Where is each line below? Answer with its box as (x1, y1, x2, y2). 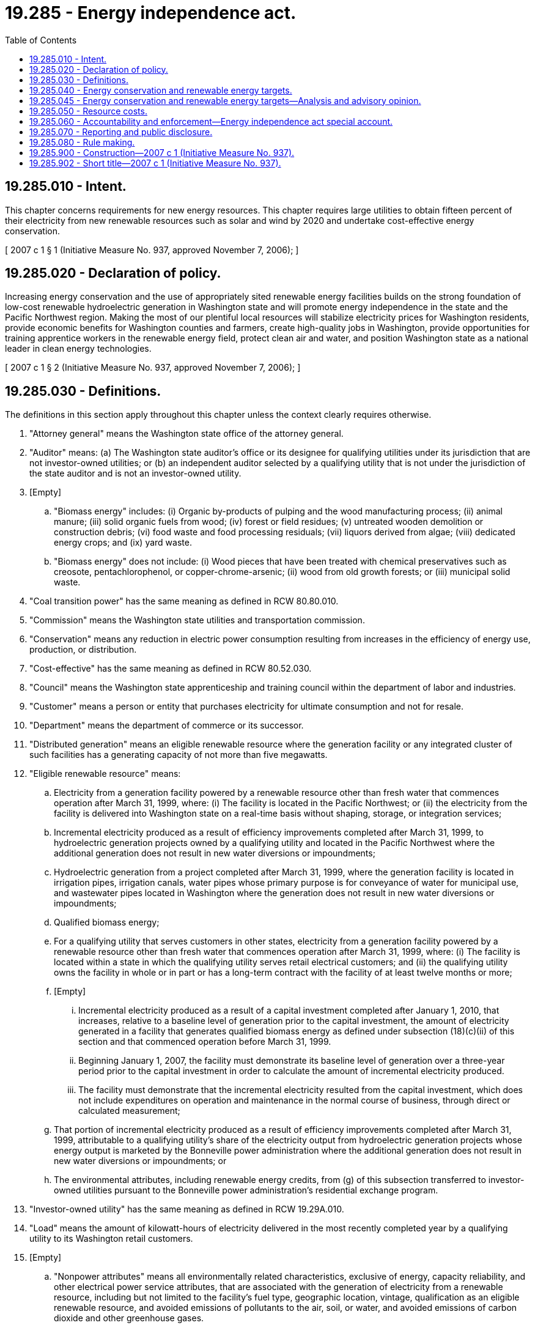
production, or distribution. (29, 644, 137, 655)
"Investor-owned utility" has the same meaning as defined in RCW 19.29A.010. (29, 1204, 344, 1215)
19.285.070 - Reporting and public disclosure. (29, 126, 213, 137)
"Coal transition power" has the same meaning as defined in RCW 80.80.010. (29, 596, 339, 607)
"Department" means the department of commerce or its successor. (29, 720, 304, 731)
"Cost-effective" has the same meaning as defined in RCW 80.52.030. (29, 663, 312, 674)
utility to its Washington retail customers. (29, 1233, 193, 1244)
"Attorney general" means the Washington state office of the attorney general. (29, 428, 344, 439)
